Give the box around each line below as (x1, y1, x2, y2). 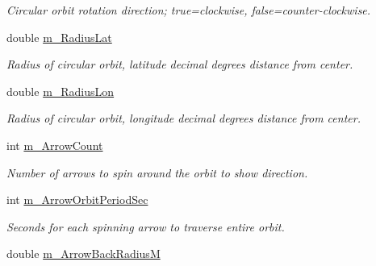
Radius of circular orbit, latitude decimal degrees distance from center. (6, 56, 353, 73)
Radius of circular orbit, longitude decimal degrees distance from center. (6, 110, 361, 127)
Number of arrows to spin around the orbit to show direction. (6, 164, 308, 181)
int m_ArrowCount (6, 136, 103, 153)
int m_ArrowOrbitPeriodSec (6, 191, 148, 208)
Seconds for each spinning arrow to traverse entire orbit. (6, 218, 285, 235)
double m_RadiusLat (6, 28, 112, 45)
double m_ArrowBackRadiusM (6, 245, 161, 262)
